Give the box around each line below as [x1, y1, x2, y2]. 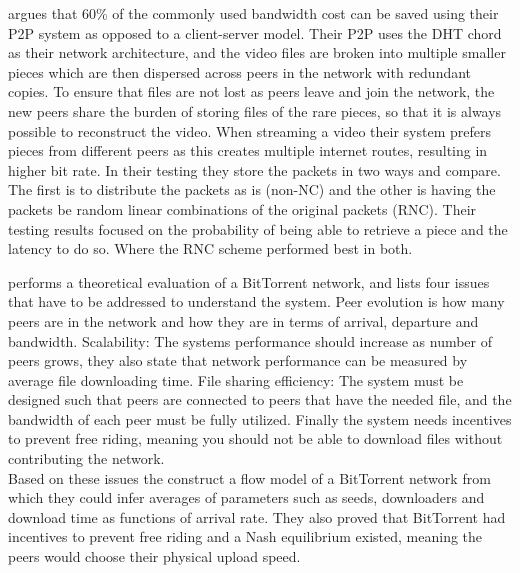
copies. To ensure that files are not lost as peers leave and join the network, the [8, 81, 495, 102]
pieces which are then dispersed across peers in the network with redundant [8, 61, 472, 82]
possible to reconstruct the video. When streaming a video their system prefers [8, 120, 491, 141]
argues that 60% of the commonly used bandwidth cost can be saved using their [8, 3, 499, 23]
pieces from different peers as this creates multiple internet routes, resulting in [8, 140, 488, 161]
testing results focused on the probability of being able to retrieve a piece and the [8, 218, 508, 239]
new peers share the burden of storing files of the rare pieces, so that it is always [8, 100, 502, 121]
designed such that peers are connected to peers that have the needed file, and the [8, 389, 512, 410]
